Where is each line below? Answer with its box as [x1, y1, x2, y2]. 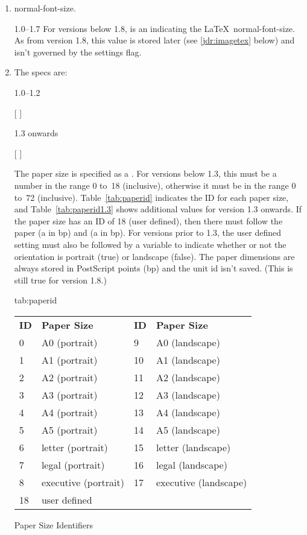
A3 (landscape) [156, 387, 220, 402]
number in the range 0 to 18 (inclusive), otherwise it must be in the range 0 [14, 179, 296, 191]
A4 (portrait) [41, 405, 98, 419]
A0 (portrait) [41, 335, 98, 349]
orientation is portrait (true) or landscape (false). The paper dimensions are [14, 250, 295, 262]
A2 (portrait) [41, 370, 98, 384]
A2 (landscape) [156, 370, 220, 384]
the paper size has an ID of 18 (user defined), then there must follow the [14, 214, 283, 227]
